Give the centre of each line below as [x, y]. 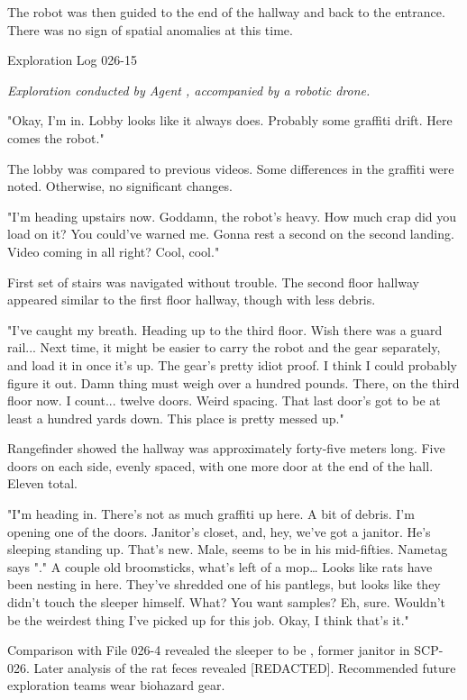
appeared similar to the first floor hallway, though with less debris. [192, 300]
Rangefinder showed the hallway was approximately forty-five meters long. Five [226, 448]
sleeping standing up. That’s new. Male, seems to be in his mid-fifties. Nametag [228, 549]
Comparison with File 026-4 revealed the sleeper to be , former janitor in [209, 650]
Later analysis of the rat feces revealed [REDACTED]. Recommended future [245, 667]
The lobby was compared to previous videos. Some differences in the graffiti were [231, 168]
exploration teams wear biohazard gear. [116, 685]
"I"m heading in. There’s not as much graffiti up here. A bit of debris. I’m [211, 514]
